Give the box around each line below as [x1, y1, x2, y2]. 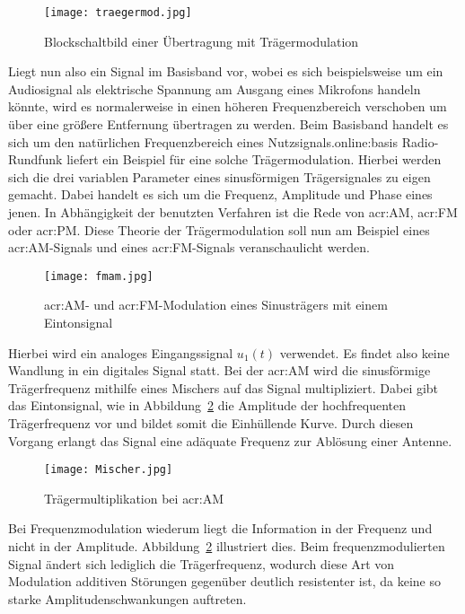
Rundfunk [8, 150, 63, 169]
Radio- [401, 132, 439, 151]
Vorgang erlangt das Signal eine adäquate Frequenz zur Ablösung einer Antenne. [8, 431, 452, 450]
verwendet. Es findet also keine [279, 343, 450, 362]
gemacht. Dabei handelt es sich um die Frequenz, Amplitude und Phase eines [8, 185, 433, 204]
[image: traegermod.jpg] [44, 6, 192, 19]
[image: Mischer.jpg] [44, 463, 173, 477]
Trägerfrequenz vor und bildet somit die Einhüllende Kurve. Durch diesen [8, 414, 414, 432]
